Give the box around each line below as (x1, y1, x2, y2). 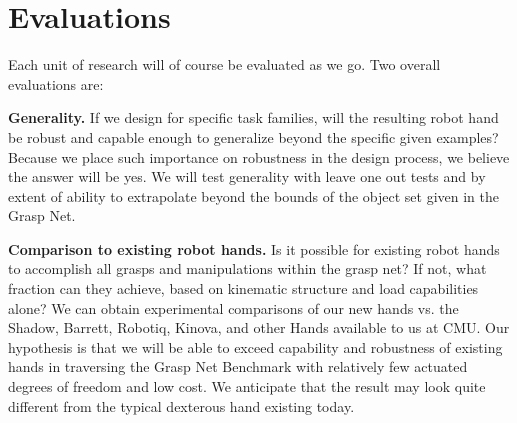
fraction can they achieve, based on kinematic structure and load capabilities (8, 278, 479, 299)
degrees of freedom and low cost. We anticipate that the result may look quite (8, 376, 486, 397)
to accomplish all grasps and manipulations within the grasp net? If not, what (8, 258, 487, 279)
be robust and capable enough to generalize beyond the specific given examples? (8, 126, 499, 147)
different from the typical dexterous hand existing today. (8, 395, 355, 416)
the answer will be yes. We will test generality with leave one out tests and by (8, 166, 486, 187)
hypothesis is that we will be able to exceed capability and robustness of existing (8, 336, 503, 357)
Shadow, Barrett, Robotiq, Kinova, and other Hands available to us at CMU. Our (8, 317, 510, 338)
